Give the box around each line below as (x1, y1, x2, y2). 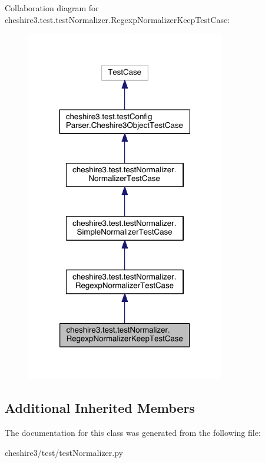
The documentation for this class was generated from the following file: (5, 426, 261, 439)
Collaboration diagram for (5, 2, 99, 14)
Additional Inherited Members (5, 399, 195, 417)
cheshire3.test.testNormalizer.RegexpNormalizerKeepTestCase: (5, 13, 230, 25)
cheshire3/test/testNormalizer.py (5, 446, 123, 458)
